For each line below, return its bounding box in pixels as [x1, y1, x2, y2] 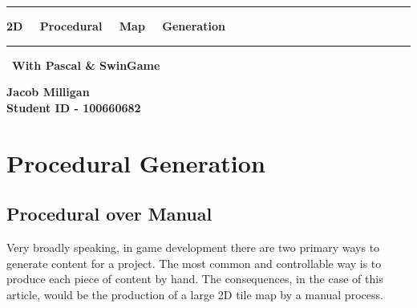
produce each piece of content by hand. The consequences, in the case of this [6, 270, 383, 287]
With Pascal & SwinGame [12, 56, 160, 73]
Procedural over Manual [6, 201, 213, 226]
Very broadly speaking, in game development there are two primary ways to [6, 238, 380, 255]
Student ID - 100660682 [6, 99, 141, 115]
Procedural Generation [6, 146, 265, 179]
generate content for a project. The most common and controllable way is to [6, 254, 382, 271]
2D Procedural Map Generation [6, 18, 225, 34]
